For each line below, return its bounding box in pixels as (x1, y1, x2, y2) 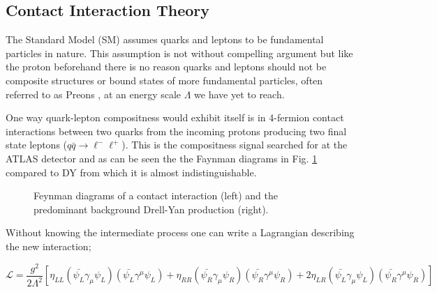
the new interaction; (6, 238, 91, 253)
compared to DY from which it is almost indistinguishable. (6, 164, 257, 179)
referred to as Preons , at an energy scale (6, 86, 182, 101)
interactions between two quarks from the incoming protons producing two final (6, 123, 347, 138)
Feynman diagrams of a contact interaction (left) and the (34, 188, 278, 203)
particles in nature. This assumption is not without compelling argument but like (6, 45, 353, 60)
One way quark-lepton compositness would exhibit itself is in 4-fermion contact (6, 110, 344, 125)
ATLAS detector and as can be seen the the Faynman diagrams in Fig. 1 (6, 151, 318, 165)
